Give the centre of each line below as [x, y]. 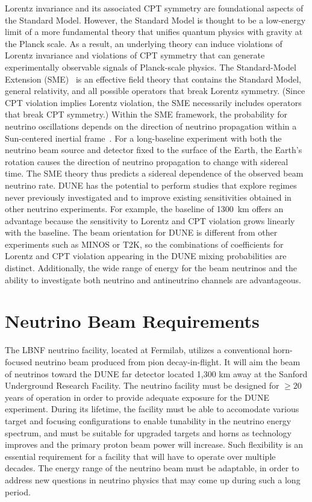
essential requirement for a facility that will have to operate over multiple [140, 456]
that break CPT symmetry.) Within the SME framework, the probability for [146, 114]
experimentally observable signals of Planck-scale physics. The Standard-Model [151, 67]
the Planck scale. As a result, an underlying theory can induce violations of [144, 43]
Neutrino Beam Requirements [132, 321]
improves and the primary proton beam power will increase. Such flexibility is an [154, 444]
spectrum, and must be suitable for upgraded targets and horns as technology [148, 432]
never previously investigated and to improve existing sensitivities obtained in [148, 197]
